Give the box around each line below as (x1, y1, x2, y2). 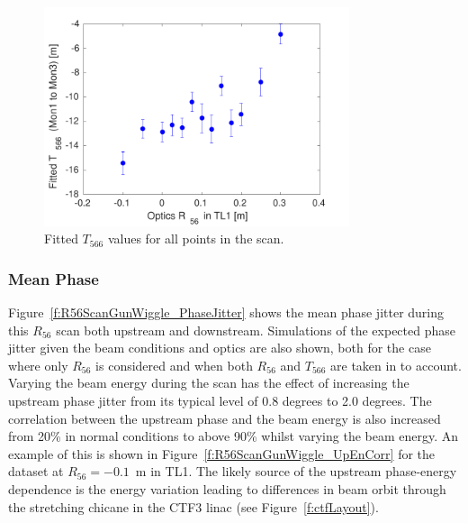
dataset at (8, 462, 64, 481)
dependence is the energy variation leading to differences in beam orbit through (8, 479, 446, 498)
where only (8, 355, 68, 374)
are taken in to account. (330, 355, 462, 374)
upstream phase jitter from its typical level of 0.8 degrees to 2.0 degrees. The (8, 390, 432, 409)
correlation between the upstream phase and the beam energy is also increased (8, 408, 441, 427)
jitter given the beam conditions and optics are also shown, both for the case (8, 338, 431, 357)
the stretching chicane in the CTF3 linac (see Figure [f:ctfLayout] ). (8, 497, 379, 516)
